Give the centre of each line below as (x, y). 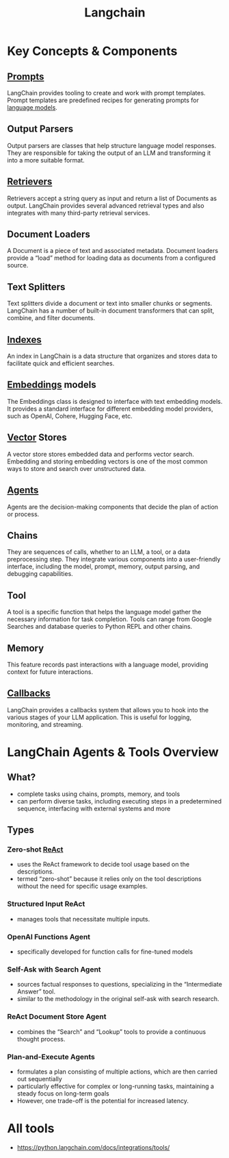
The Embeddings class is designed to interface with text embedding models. (115, 401)
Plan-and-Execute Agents (51, 1057)
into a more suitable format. (46, 160)
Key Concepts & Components (92, 51)
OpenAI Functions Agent (49, 937)
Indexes (25, 340)
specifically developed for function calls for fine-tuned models (105, 952)
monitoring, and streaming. (45, 724)
